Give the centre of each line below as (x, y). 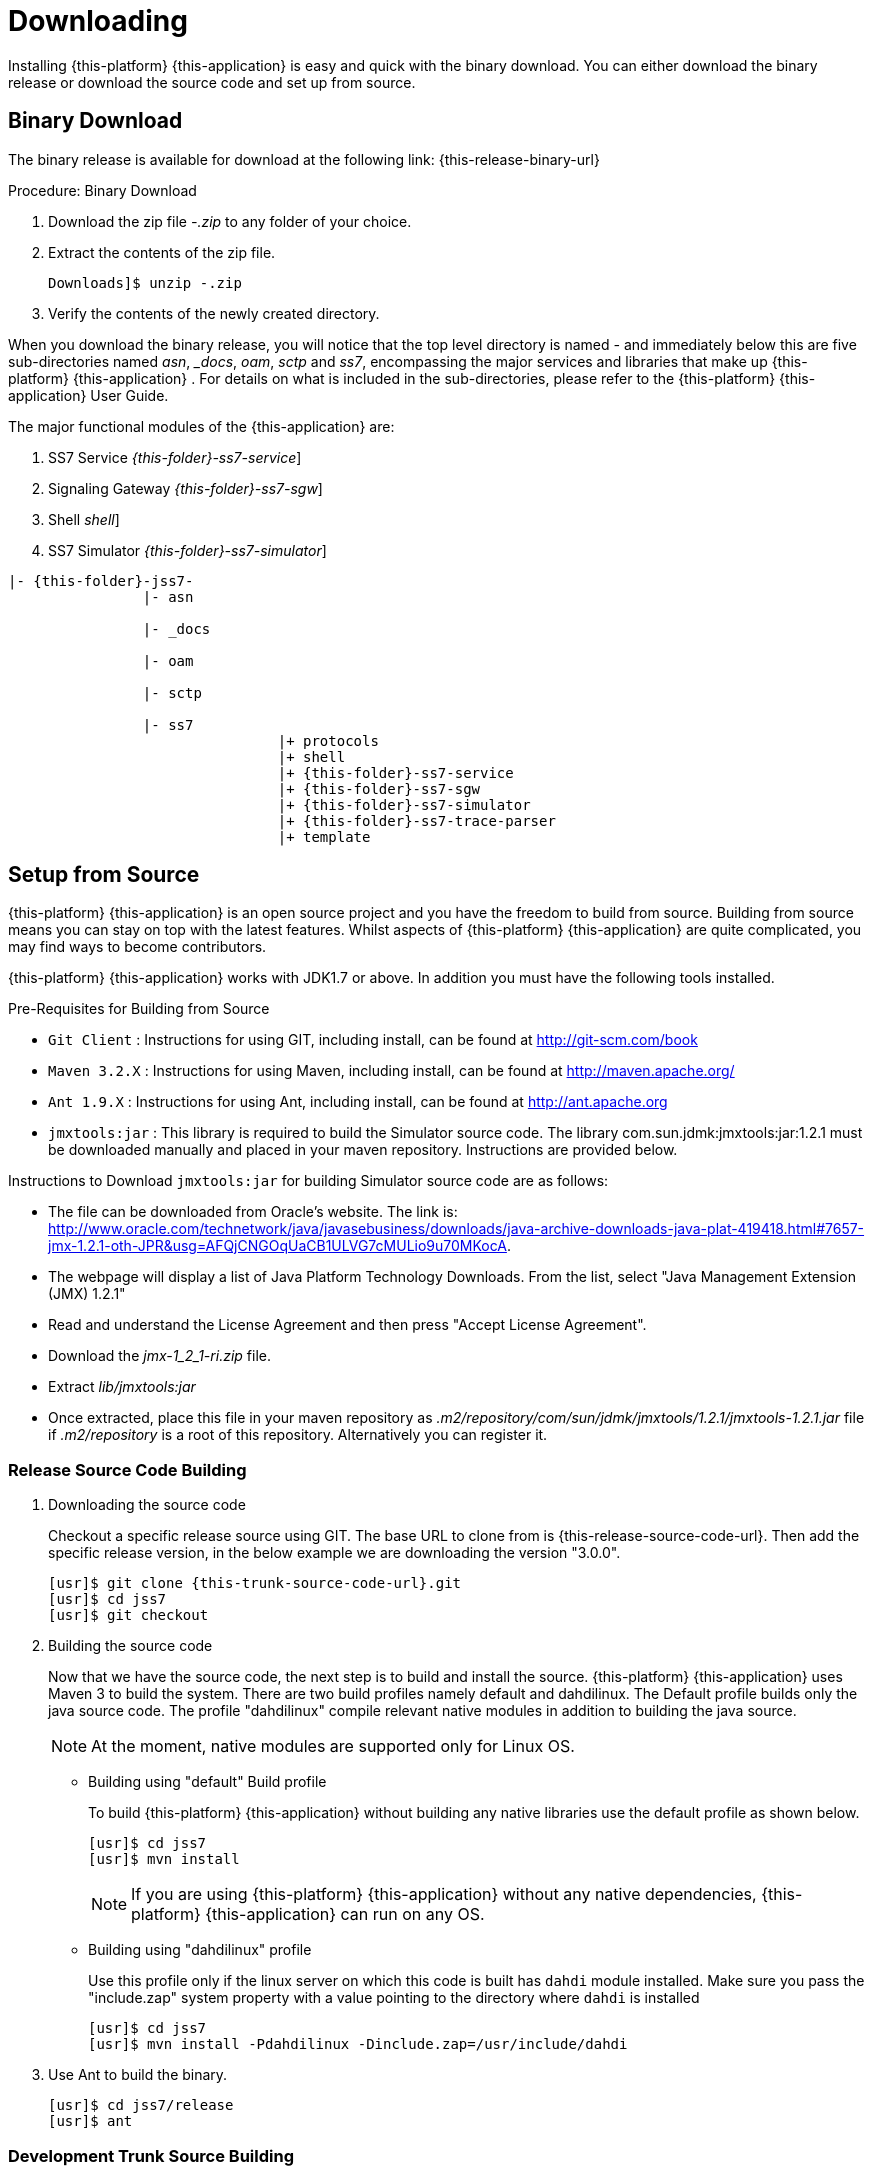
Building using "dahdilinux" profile (200, 1950)
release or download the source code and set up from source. (212, 82)
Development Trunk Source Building (151, 2155)
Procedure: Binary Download (102, 190)
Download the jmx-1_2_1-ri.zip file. (159, 1356)
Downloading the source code (147, 1505)
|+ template (324, 836)
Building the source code (130, 1646)
